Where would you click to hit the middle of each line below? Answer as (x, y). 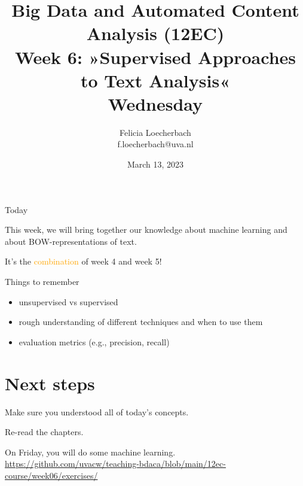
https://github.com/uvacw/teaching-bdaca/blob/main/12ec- (115, 464)
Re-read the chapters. (44, 432)
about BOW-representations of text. (71, 241)
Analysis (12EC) (155, 33)
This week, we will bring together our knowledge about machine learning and (146, 230)
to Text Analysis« (155, 80)
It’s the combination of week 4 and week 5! (83, 261)
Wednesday (155, 103)
